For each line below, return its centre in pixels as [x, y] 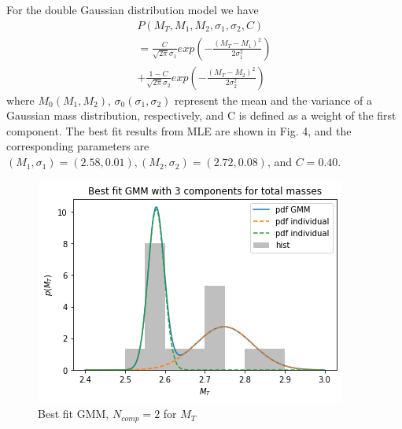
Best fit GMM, [74, 414]
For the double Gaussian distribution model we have [133, 9]
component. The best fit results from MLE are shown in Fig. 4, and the [179, 130]
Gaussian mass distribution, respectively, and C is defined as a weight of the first [201, 115]
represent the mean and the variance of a [274, 100]
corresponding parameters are [78, 146]
